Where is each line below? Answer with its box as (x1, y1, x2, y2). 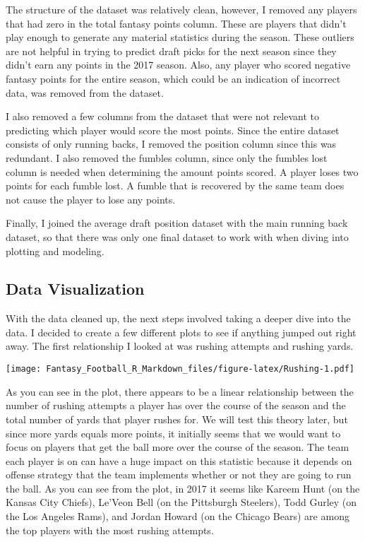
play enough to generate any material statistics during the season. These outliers (6, 30, 354, 45)
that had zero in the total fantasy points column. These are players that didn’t (6, 16, 347, 30)
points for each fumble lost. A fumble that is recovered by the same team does (6, 178, 345, 193)
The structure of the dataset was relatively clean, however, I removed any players (6, 2, 357, 16)
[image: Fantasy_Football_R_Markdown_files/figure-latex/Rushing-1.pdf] (6, 364, 354, 375)
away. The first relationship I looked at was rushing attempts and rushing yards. (6, 338, 354, 353)
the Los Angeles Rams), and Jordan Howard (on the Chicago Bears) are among (6, 509, 349, 524)
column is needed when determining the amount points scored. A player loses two (6, 164, 359, 179)
